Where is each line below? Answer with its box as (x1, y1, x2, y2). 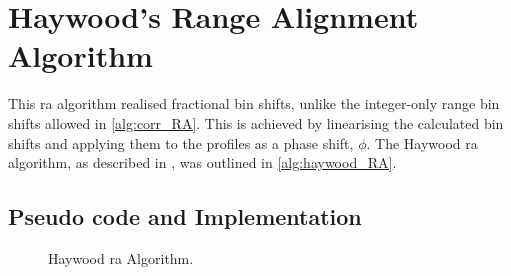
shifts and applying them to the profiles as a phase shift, (8, 132, 354, 153)
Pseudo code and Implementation (8, 201, 362, 232)
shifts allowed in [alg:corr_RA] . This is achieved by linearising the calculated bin (8, 112, 504, 133)
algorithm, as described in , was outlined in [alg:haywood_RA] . (8, 152, 397, 173)
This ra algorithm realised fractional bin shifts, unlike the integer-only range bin (8, 93, 500, 114)
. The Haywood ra (366, 132, 478, 153)
